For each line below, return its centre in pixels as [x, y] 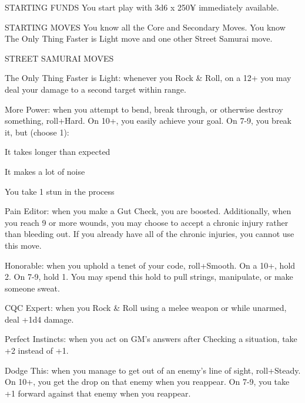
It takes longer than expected [58, 152]
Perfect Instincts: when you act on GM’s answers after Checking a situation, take [151, 339]
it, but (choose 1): [37, 132]
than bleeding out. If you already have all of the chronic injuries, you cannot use [150, 234]
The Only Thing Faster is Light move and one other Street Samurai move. [139, 38]
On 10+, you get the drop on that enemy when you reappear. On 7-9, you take [147, 382]
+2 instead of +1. [37, 350]
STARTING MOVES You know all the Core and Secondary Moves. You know [145, 27]
